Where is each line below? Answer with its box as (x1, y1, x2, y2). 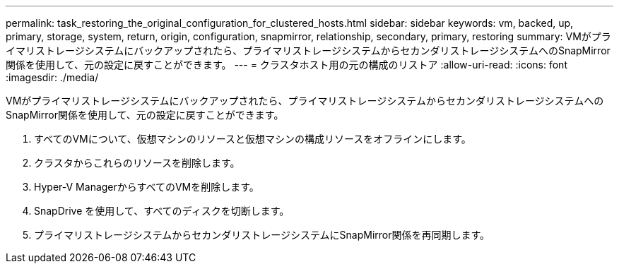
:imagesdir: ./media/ (6, 71, 99, 83)
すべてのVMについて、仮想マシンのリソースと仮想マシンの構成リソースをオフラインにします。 (34, 133, 471, 145)
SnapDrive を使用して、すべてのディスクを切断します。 (34, 205, 290, 217)
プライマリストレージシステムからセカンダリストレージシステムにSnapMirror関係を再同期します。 (34, 229, 490, 241)
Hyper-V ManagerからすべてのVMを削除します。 (34, 181, 259, 193)
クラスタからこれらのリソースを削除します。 (34, 157, 240, 169)
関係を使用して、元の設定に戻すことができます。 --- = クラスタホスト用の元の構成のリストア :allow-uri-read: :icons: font (6, 59, 567, 71)
